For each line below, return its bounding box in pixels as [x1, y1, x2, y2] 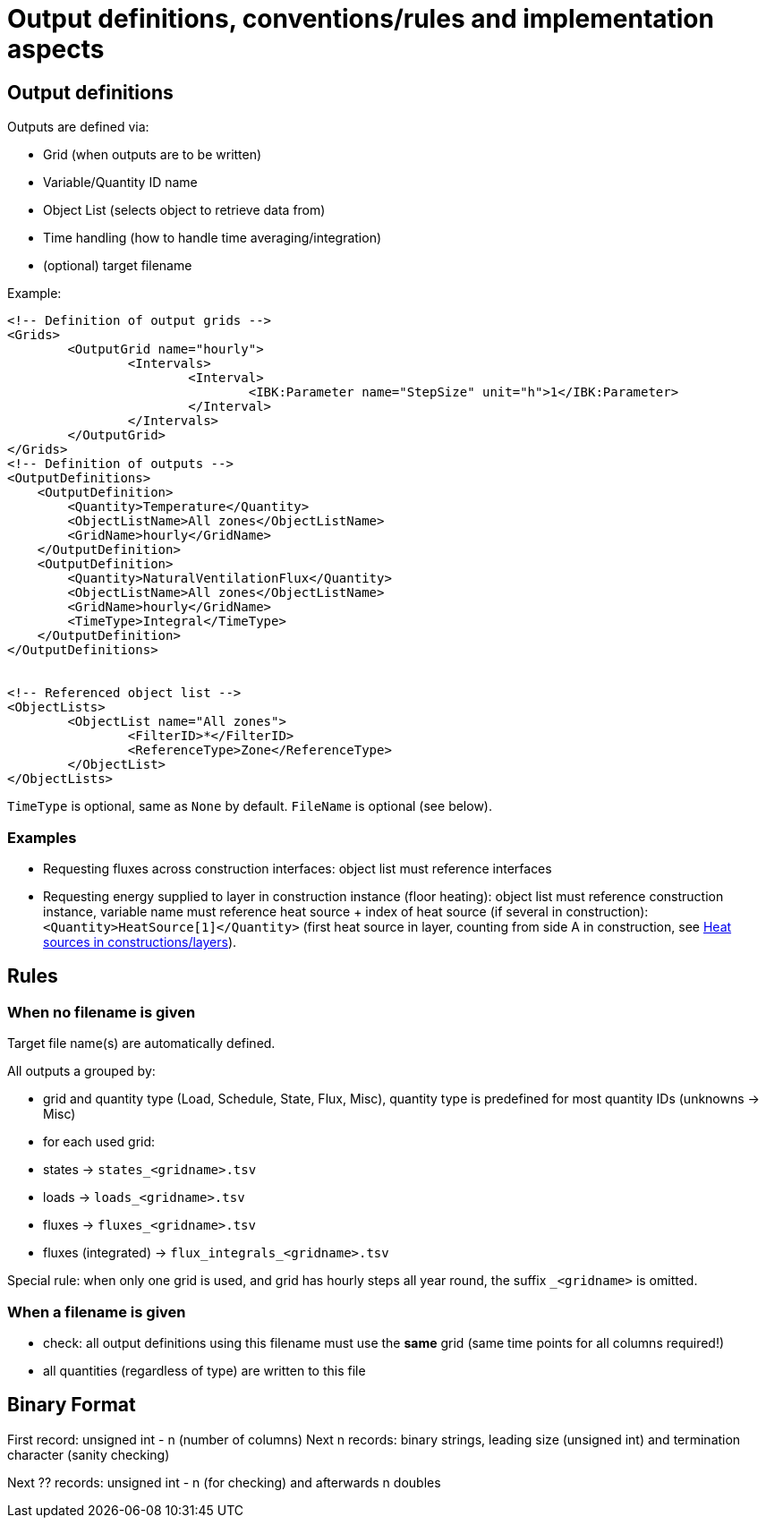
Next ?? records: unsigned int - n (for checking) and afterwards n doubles [7, 1474, 441, 1490]
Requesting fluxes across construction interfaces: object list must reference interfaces [43, 860, 552, 876]
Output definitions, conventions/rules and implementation [7, 4, 714, 34]
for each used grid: [43, 1134, 156, 1150]
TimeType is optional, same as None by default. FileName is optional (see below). [7, 798, 492, 814]
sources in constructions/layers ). [43, 933, 237, 950]
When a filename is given [7, 1302, 186, 1321]
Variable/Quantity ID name [43, 175, 198, 191]
